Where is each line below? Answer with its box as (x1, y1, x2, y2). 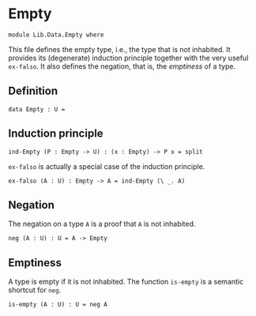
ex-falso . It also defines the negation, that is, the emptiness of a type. (8, 61, 235, 71)
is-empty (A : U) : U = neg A (8, 301, 108, 309)
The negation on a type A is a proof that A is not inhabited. (8, 219, 196, 229)
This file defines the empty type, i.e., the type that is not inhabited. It (8, 44, 231, 54)
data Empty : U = (8, 105, 66, 113)
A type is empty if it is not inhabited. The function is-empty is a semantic (8, 277, 243, 287)
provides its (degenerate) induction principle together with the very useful (8, 53, 249, 62)
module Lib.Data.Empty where (8, 31, 104, 39)
